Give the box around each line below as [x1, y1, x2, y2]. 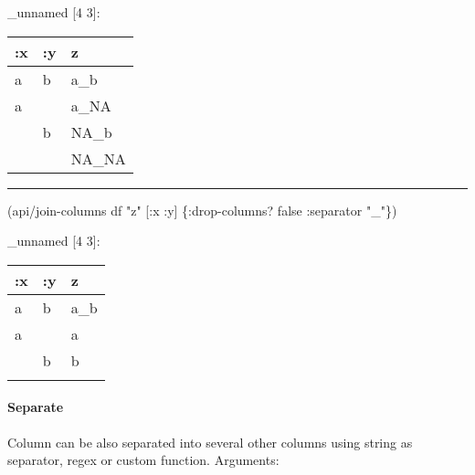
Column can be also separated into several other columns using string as [7, 432, 413, 451]
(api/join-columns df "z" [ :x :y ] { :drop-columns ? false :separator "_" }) [7, 200, 397, 219]
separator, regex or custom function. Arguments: [7, 450, 280, 470]
